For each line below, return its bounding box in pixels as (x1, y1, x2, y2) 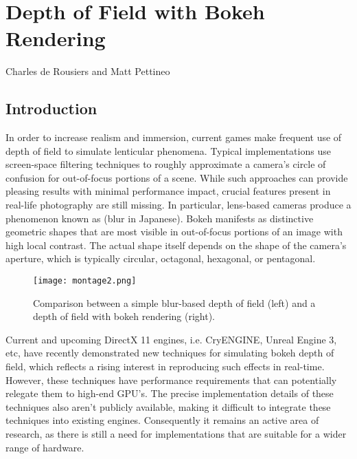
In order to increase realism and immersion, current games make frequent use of (5, 130, 342, 145)
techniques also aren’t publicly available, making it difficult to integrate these (5, 399, 331, 414)
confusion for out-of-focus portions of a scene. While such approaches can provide (5, 170, 348, 184)
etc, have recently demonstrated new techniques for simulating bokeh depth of (5, 345, 334, 360)
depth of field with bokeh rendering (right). (33, 309, 216, 323)
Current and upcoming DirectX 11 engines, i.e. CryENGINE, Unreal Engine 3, (5, 332, 337, 346)
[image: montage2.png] (33, 276, 137, 286)
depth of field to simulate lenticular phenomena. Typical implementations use (5, 143, 331, 158)
